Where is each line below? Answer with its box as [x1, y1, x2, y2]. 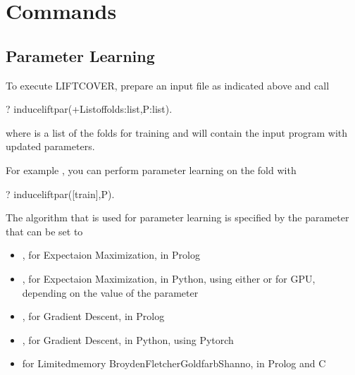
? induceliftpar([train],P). [6, 186, 115, 201]
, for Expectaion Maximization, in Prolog [22, 247, 200, 262]
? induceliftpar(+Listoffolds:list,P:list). [6, 102, 173, 116]
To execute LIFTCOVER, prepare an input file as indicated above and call [6, 78, 330, 92]
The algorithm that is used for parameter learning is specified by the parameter [6, 210, 349, 225]
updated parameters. [6, 139, 95, 154]
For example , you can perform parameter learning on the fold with [6, 162, 297, 177]
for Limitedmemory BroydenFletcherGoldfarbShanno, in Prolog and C [22, 356, 326, 371]
